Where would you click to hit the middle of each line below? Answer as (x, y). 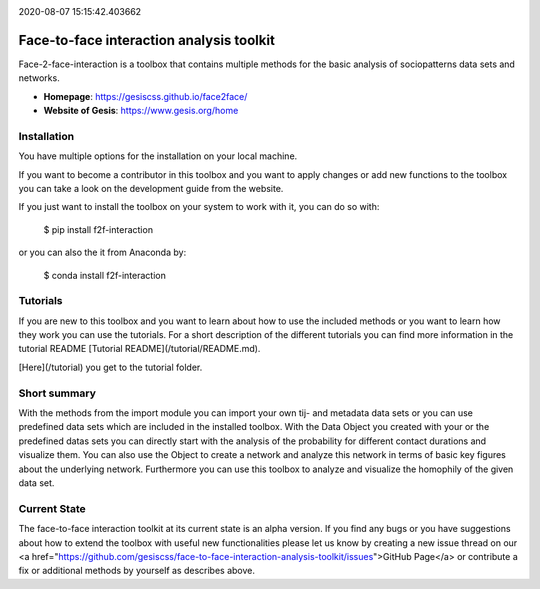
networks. (39, 78)
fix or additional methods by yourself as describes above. (136, 571)
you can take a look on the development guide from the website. (151, 188)
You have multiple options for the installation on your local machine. (158, 156)
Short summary (57, 393)
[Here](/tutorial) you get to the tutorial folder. (110, 367)
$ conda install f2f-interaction (105, 275)
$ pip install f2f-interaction (98, 229)
